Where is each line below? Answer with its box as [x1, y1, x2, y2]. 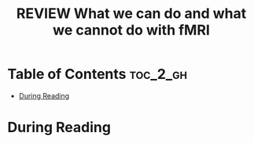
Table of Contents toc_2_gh [7, 66, 188, 83]
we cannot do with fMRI [53, 21, 210, 39]
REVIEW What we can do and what [16, 5, 247, 23]
